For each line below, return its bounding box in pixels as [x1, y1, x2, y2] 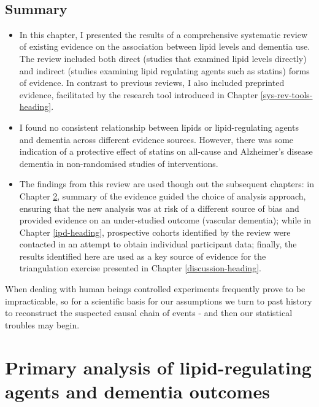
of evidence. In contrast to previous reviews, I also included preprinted [19, 76, 285, 89]
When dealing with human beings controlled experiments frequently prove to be [5, 282, 306, 295]
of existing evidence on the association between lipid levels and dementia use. [19, 40, 310, 53]
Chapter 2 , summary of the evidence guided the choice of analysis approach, [19, 189, 306, 202]
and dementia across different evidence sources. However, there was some [19, 133, 294, 145]
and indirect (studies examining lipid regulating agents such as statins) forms [19, 64, 310, 77]
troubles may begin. [5, 318, 80, 331]
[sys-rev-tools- [260, 88, 313, 101]
